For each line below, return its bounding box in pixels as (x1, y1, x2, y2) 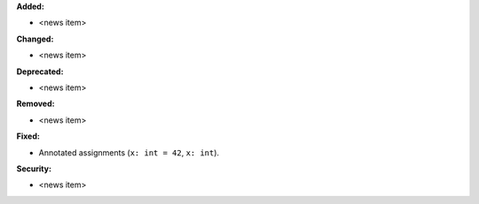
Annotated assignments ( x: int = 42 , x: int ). (38, 147, 220, 158)
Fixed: (16, 131, 40, 141)
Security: (16, 163, 52, 174)
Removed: (16, 98, 55, 110)
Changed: (16, 34, 54, 44)
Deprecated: (16, 66, 64, 77)
